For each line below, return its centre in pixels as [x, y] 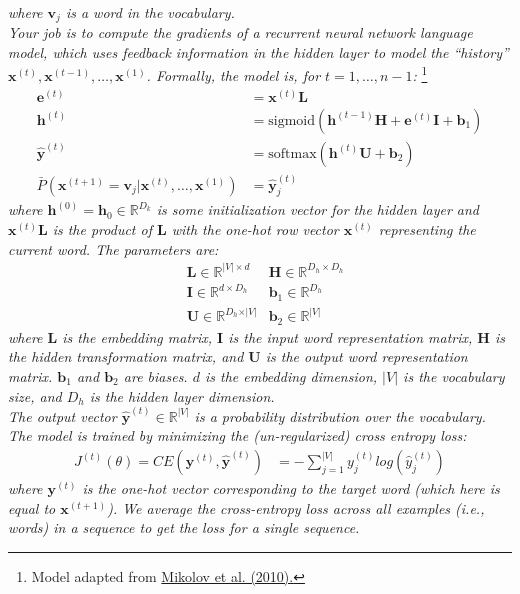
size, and [35, 395]
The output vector [62, 415]
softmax [292, 153]
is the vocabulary [454, 375]
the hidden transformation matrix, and [126, 356]
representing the [427, 229]
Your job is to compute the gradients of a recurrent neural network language [240, 32]
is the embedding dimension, [291, 375]
